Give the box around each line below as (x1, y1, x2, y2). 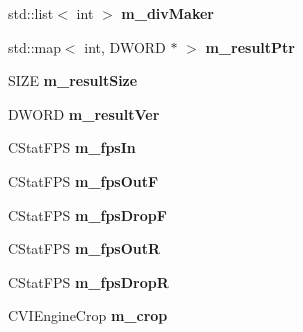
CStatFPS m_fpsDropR (8, 271, 169, 292)
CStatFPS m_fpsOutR (8, 238, 161, 259)
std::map (8, 36, 61, 57)
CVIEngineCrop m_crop (8, 305, 168, 326)
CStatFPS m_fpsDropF (8, 204, 167, 225)
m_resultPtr (205, 36, 295, 57)
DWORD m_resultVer (8, 103, 160, 124)
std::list (8, 3, 54, 23)
